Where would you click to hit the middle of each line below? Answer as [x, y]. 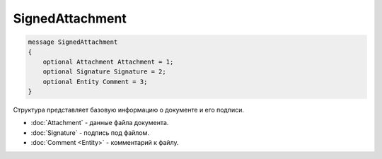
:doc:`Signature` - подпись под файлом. [90, 132]
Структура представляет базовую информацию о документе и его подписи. [128, 110]
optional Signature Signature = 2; [104, 72]
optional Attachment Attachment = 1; [108, 61]
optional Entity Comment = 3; [95, 82]
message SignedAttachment [73, 42]
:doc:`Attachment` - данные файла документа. [100, 123]
